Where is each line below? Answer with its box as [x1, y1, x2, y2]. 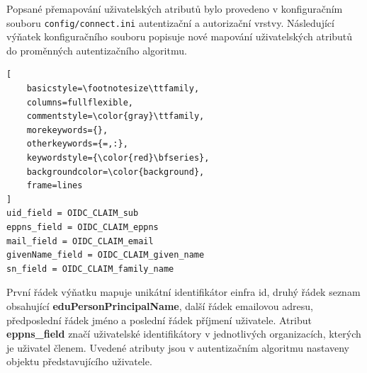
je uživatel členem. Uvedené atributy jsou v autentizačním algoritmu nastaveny [6, 340, 349, 355]
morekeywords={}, [26, 125, 108, 135]
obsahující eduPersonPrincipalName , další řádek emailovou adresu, [6, 298, 313, 313]
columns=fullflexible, [26, 97, 133, 108]
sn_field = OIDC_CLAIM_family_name [6, 263, 174, 274]
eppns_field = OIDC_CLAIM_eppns [6, 222, 159, 232]
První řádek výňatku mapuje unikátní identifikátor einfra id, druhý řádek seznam [6, 285, 361, 299]
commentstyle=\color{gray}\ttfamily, [26, 111, 205, 122]
